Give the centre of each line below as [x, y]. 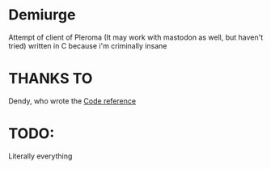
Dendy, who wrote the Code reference [72, 101]
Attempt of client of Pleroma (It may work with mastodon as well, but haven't [136, 37]
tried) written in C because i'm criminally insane [88, 45]
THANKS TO [51, 79]
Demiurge [42, 15]
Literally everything [40, 156]
